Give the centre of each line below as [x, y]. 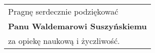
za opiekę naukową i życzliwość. [64, 41]
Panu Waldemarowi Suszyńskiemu [77, 26]
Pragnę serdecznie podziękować [63, 11]
